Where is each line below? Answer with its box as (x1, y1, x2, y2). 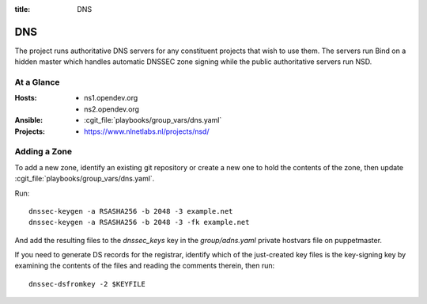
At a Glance (14, 77, 60, 88)
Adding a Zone (14, 146, 73, 158)
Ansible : (14, 116, 43, 125)
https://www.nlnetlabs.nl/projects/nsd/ (84, 127, 210, 136)
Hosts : (14, 93, 37, 103)
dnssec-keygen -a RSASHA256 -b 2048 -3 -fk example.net (28, 218, 250, 227)
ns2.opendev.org (84, 104, 140, 114)
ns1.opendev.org (84, 93, 138, 103)
